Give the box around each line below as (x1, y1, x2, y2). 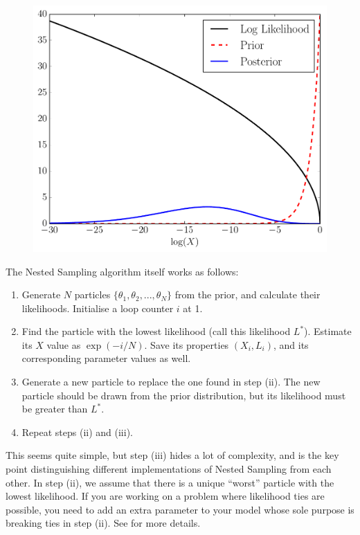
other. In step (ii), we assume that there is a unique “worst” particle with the (6, 475, 334, 489)
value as (46, 337, 81, 352)
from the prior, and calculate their (174, 287, 321, 302)
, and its (273, 337, 309, 352)
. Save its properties (144, 337, 229, 352)
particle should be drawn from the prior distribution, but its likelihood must (21, 388, 346, 402)
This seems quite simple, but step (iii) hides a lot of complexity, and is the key (6, 448, 339, 462)
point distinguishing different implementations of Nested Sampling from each (6, 462, 332, 476)
